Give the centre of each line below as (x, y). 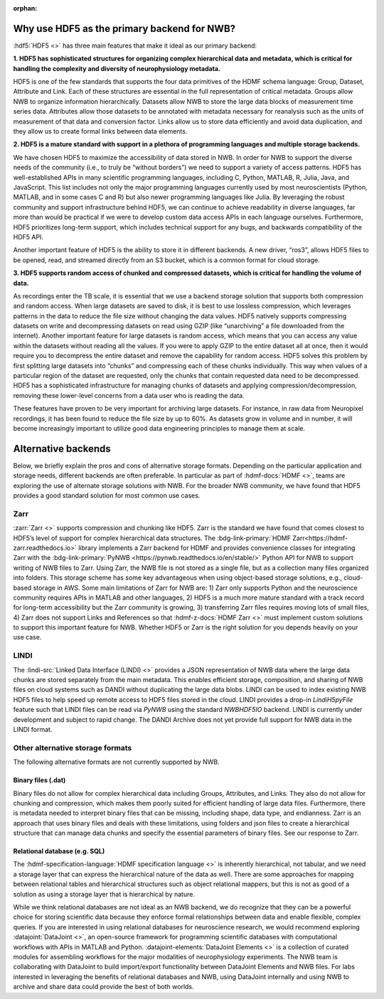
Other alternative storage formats (73, 747)
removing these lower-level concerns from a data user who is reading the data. (129, 395)
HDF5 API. (28, 237)
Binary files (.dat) (39, 780)
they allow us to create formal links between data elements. (100, 131)
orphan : (25, 8)
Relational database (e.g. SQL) (59, 851)
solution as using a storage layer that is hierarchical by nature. (104, 894)
